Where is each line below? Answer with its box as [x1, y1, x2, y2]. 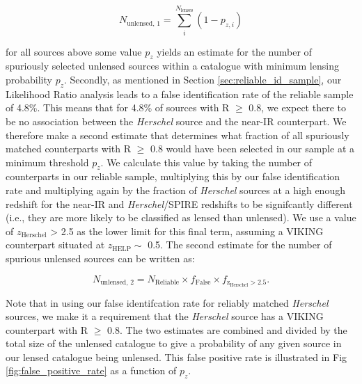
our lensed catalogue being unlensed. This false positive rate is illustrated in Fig [6, 349, 347, 364]
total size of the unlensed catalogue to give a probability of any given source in [6, 336, 342, 351]
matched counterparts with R [6, 141, 132, 156]
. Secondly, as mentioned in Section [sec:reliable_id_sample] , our [64, 72, 342, 86]
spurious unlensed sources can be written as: [6, 251, 195, 266]
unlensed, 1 [127, 19, 161, 27]
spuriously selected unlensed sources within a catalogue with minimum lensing [6, 58, 339, 73]
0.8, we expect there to [249, 100, 346, 115]
